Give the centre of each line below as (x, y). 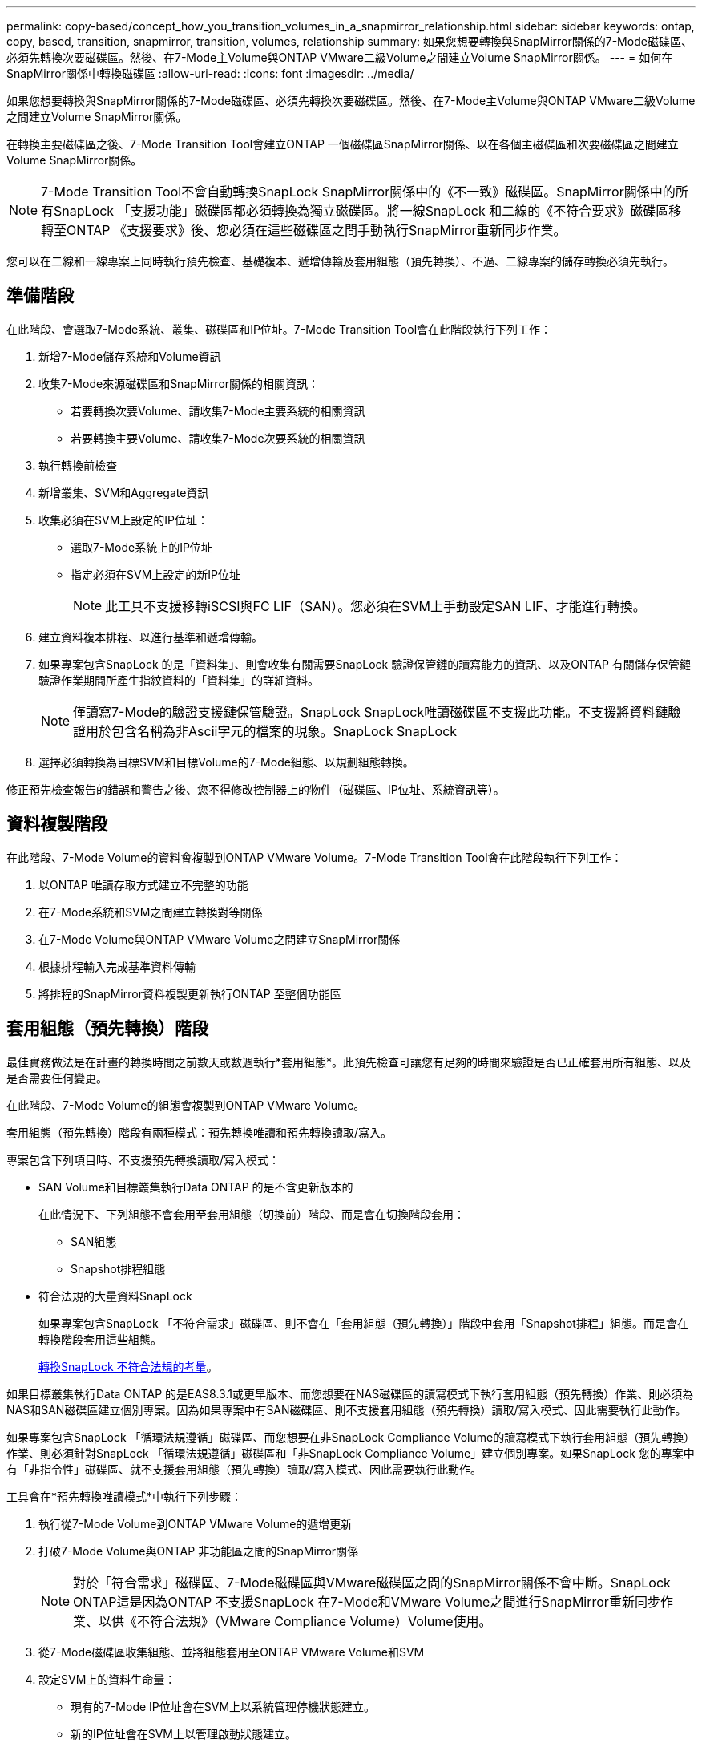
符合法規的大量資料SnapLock (115, 1296)
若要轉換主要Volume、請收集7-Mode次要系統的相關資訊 (218, 438)
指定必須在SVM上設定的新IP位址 (155, 574)
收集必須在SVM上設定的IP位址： (123, 520)
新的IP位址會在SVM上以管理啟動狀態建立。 (184, 1733)
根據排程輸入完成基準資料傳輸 (117, 966)
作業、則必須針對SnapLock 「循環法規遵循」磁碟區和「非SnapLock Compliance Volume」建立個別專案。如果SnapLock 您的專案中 (351, 1453)
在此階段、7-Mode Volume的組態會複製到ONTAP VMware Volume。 (186, 1105)
